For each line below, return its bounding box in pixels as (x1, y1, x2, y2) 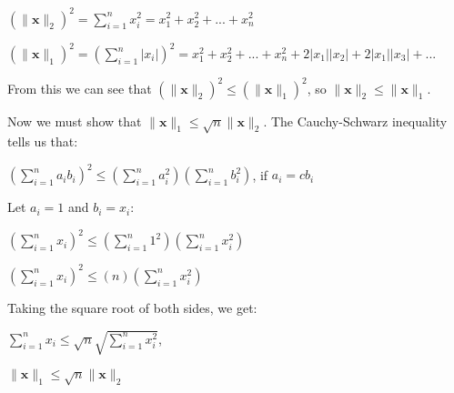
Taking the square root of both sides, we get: (7, 297, 257, 317)
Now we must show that (7, 111, 142, 130)
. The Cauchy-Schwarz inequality (263, 111, 448, 130)
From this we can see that (7, 78, 152, 97)
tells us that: (7, 132, 78, 151)
